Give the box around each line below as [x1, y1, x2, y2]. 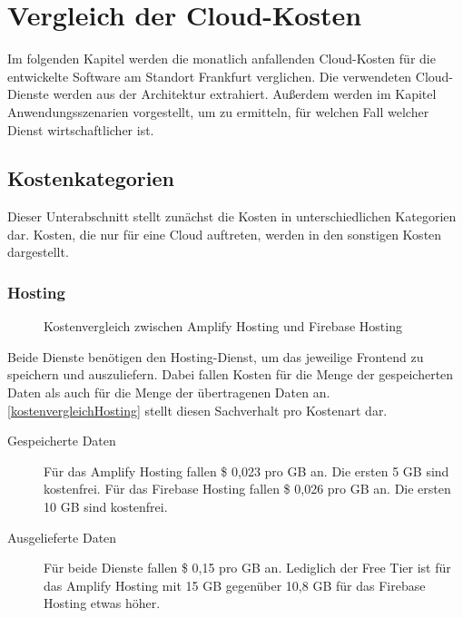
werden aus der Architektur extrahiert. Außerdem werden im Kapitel [53, 84, 437, 103]
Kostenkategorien [7, 164, 174, 192]
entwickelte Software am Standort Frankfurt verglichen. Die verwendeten [7, 66, 412, 85]
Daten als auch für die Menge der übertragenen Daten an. [7, 383, 330, 402]
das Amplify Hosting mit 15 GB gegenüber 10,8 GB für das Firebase [44, 575, 426, 594]
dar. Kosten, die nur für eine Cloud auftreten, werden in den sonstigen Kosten [7, 224, 442, 243]
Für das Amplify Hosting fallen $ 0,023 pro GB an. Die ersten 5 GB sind [44, 461, 449, 480]
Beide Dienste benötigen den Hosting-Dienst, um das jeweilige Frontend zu [7, 347, 424, 366]
